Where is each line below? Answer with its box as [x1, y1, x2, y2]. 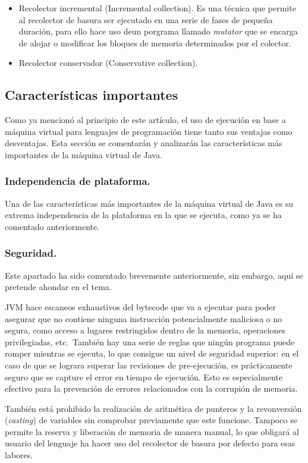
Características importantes [5, 86, 178, 104]
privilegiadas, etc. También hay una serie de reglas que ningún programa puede [5, 335, 295, 348]
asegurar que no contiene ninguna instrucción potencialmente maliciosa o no [5, 312, 282, 325]
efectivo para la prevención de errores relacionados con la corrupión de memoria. [5, 382, 298, 395]
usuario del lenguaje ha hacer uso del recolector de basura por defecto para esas [5, 437, 296, 449]
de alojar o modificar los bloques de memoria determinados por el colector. [18, 36, 291, 49]
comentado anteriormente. [5, 220, 100, 232]
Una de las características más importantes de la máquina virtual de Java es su [5, 197, 294, 209]
